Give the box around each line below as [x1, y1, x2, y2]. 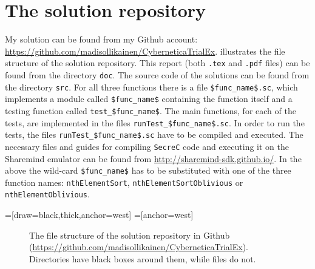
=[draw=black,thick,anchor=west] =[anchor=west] [5, 208, 194, 221]
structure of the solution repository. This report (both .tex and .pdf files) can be [5, 56, 310, 69]
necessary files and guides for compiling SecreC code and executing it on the [5, 140, 290, 152]
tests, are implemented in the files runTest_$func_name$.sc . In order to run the [5, 116, 305, 129]
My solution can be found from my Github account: [5, 33, 198, 46]
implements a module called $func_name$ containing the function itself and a [5, 92, 293, 105]
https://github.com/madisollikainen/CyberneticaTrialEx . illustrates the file [5, 44, 285, 57]
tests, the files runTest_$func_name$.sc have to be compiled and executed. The [5, 128, 303, 141]
